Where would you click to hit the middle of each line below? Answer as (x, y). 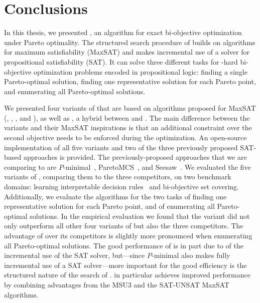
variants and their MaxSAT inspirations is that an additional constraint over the (128, 127)
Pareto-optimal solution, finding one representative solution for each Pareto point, (130, 81)
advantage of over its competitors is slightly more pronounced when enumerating (128, 235)
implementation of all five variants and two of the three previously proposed (121, 147)
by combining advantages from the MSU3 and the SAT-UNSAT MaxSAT (117, 284)
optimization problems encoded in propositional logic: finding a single (141, 71)
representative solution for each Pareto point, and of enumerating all (109, 206)
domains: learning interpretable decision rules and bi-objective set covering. (121, 187)
